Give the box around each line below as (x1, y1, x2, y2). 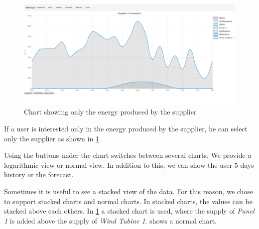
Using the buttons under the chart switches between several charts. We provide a (4, 150, 252, 160)
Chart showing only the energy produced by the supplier (24, 107, 197, 117)
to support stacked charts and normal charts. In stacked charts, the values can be (4, 196, 253, 206)
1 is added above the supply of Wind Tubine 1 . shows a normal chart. (4, 215, 217, 226)
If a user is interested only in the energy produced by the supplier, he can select (4, 123, 248, 134)
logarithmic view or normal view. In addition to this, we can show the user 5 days (4, 159, 254, 170)
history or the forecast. (4, 169, 74, 180)
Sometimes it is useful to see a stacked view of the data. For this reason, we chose (4, 186, 254, 197)
